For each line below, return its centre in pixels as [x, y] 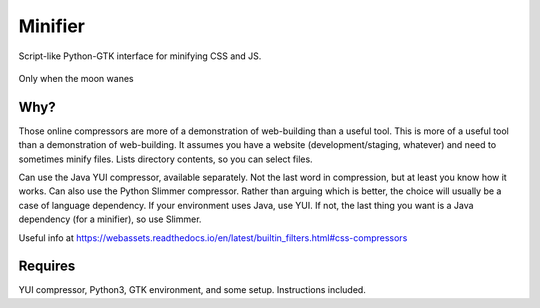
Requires [47, 266]
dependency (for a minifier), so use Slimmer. [110, 219]
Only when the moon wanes [76, 78]
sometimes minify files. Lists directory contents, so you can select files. [166, 159]
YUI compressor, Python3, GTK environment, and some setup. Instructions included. [192, 290]
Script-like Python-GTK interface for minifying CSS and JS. [140, 56]
